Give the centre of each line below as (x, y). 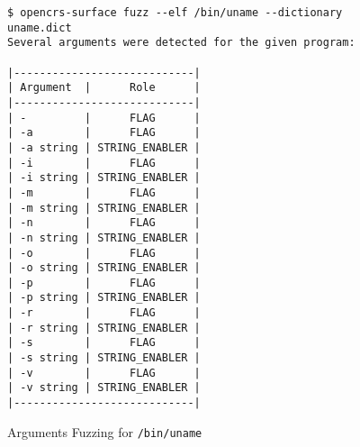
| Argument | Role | (104, 88)
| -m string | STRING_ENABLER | (104, 208)
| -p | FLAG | (104, 283)
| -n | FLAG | (104, 223)
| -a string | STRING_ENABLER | (104, 147)
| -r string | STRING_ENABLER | (104, 328)
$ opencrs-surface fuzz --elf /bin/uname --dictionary (175, 13)
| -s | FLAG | (104, 343)
